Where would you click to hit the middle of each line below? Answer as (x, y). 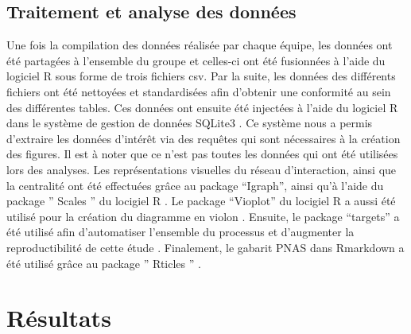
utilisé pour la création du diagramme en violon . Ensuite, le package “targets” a (203, 216)
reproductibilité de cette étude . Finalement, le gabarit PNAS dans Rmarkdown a (205, 247)
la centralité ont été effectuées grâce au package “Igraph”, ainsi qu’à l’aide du (195, 185)
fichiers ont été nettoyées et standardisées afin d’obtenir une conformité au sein (199, 91)
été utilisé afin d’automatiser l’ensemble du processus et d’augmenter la (180, 232)
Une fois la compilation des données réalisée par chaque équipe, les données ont (200, 45)
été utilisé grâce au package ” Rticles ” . (104, 263)
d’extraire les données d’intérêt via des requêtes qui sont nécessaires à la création (204, 138)
